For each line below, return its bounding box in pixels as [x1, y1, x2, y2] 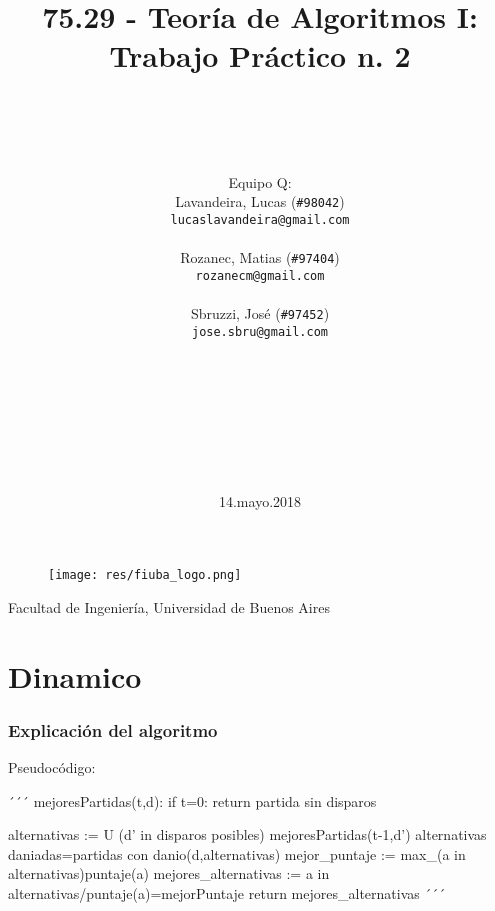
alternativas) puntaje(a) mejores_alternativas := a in [8, 863, 330, 884]
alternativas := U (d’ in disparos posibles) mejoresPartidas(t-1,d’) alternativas [8, 824, 487, 845]
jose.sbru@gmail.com [191, 324, 329, 339]
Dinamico [8, 655, 142, 696]
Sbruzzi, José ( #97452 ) [190, 303, 330, 324]
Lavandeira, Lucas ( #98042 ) [175, 191, 345, 212]
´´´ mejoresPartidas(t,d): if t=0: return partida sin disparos [8, 790, 377, 811]
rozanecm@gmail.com [195, 268, 325, 283]
